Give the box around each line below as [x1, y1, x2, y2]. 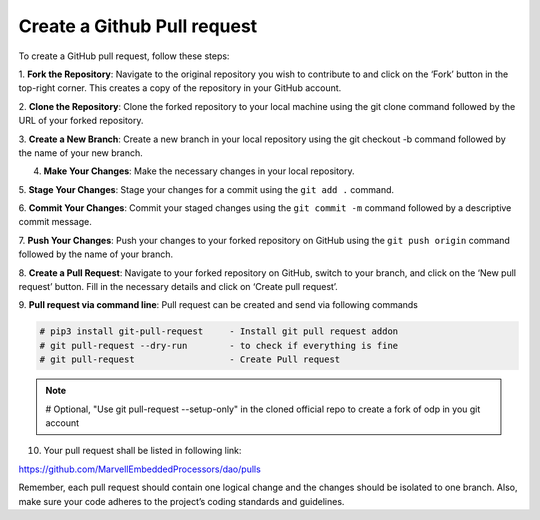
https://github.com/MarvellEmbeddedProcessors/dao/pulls [18, 463, 262, 475]
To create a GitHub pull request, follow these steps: [18, 50, 230, 62]
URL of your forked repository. [18, 115, 144, 127]
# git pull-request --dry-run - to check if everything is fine [39, 340, 399, 351]
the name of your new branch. [18, 146, 144, 159]
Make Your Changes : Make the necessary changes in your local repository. [43, 165, 355, 177]
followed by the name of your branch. [18, 248, 174, 260]
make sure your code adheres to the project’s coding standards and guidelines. [18, 495, 345, 507]
